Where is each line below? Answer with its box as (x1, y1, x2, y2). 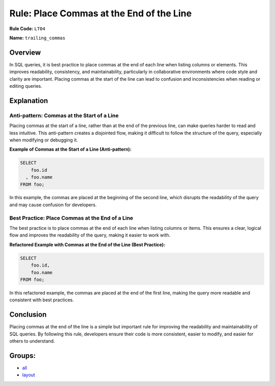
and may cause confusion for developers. (9, 202, 97, 208)
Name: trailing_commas (9, 35, 66, 41)
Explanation (9, 96, 48, 105)
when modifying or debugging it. (9, 137, 78, 143)
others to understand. (9, 338, 56, 344)
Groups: (9, 351, 36, 360)
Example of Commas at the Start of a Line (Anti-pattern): (9, 146, 132, 153)
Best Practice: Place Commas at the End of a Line (9, 214, 133, 222)
